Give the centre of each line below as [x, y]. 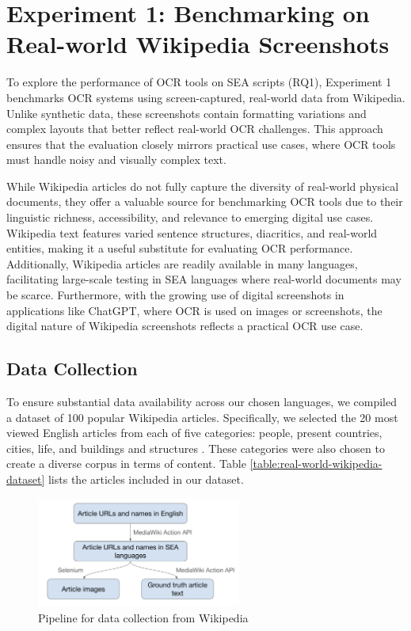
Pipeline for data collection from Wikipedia [143, 618]
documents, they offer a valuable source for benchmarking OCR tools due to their [205, 201]
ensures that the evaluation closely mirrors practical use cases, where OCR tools [201, 144]
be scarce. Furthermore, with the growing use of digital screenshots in [175, 295]
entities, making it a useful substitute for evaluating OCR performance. [180, 248]
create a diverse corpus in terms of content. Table [126, 464]
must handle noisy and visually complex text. [116, 160]
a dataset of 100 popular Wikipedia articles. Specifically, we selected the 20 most [202, 417]
